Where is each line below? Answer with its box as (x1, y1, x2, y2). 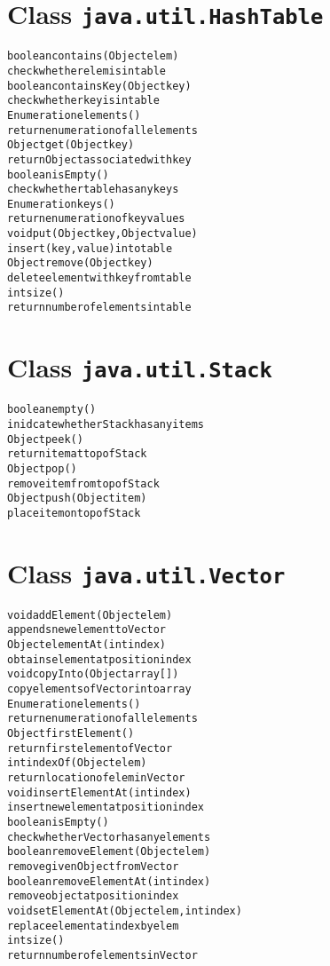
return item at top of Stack (7, 447, 147, 461)
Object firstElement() (7, 727, 135, 740)
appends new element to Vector (7, 623, 167, 637)
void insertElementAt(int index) (7, 786, 192, 799)
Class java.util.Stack (7, 349, 272, 385)
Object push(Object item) (7, 492, 147, 505)
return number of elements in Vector (7, 948, 198, 962)
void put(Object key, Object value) (7, 227, 198, 241)
